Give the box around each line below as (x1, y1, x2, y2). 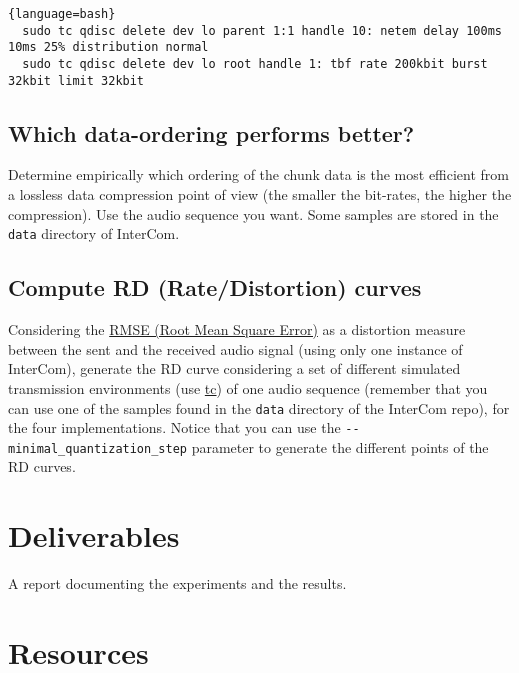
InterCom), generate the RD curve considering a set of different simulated (8, 358, 461, 379)
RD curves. (8, 456, 76, 477)
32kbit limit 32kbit (8, 73, 145, 88)
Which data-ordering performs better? (8, 117, 415, 148)
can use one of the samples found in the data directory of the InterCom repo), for (8, 397, 510, 418)
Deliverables (8, 515, 180, 556)
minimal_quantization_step (8, 441, 187, 456)
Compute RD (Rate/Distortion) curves (8, 272, 422, 303)
